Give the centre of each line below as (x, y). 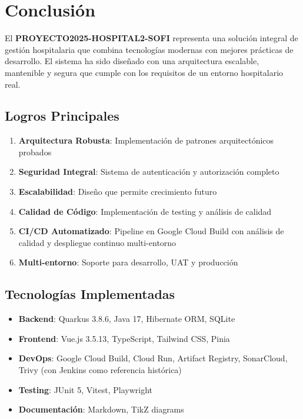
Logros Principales (62, 116)
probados (35, 152)
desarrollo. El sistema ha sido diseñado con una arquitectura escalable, (132, 61)
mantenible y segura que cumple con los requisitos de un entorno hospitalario (144, 72)
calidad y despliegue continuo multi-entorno (97, 242)
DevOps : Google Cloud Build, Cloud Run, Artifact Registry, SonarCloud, (153, 358)
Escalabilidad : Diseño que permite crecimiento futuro (118, 192)
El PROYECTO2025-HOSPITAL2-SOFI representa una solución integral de (151, 38)
